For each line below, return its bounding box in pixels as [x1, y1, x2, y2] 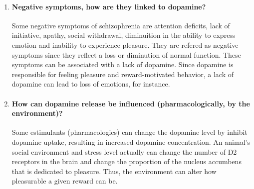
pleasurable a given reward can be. [11, 176, 118, 186]
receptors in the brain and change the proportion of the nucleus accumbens [11, 156, 242, 167]
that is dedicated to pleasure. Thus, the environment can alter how [11, 166, 217, 176]
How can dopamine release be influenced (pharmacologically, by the [11, 98, 250, 108]
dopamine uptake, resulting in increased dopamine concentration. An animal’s [11, 136, 250, 147]
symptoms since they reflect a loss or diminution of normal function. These [11, 49, 241, 60]
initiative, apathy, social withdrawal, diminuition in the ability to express [11, 30, 236, 40]
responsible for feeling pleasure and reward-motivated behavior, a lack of [11, 69, 234, 79]
